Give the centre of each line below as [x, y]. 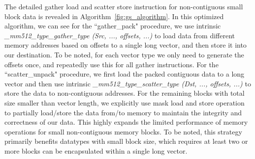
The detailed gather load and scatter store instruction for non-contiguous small [124, 6]
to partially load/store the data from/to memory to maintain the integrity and [123, 112]
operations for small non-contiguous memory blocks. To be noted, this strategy [123, 131]
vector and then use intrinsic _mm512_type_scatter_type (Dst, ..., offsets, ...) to [128, 83]
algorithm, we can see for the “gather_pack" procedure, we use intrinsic [113, 26]
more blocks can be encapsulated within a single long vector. [96, 150]
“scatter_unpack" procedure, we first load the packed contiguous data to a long [125, 74]
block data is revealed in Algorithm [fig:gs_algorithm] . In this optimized [114, 16]
